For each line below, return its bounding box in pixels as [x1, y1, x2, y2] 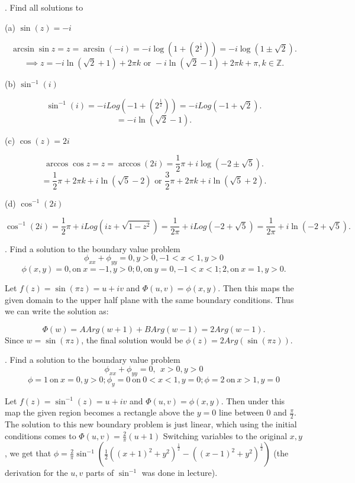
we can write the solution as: [5, 305, 109, 317]
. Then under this [221, 394, 285, 407]
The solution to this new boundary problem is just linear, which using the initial [5, 417, 297, 430]
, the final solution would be [81, 333, 183, 346]
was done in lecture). [141, 466, 218, 479]
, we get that [5, 447, 51, 459]
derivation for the [5, 466, 68, 479]
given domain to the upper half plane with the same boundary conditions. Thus [5, 293, 294, 305]
